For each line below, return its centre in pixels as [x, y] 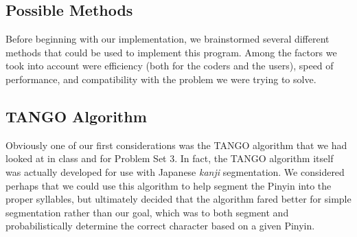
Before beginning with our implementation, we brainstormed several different [168, 39]
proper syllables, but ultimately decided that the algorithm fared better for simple [178, 199]
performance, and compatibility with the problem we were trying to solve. [161, 79]
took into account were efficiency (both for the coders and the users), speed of [170, 66]
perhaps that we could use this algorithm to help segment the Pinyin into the [169, 185]
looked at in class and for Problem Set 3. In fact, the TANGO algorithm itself [170, 158]
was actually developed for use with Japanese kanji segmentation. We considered [175, 171]
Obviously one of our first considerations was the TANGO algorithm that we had [176, 145]
